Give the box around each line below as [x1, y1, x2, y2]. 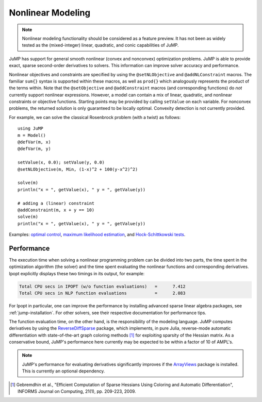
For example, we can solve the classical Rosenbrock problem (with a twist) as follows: [9, 114, 181, 120]
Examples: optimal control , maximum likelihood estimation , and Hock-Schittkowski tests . [9, 232, 185, 237]
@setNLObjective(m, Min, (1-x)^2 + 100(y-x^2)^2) [17, 167, 138, 172]
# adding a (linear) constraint [17, 201, 95, 206]
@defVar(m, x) [17, 139, 51, 145]
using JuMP [17, 126, 44, 131]
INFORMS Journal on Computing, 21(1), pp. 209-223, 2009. [17, 388, 136, 394]
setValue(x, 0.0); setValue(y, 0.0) [17, 160, 105, 165]
